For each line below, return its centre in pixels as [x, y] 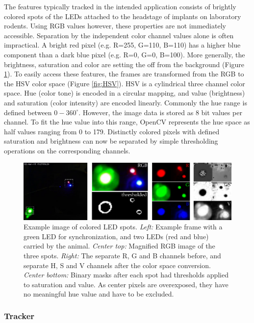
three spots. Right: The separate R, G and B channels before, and [122, 256]
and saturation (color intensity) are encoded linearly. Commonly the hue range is [126, 102]
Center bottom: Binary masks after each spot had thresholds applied [126, 275]
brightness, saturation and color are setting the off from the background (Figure [124, 64]
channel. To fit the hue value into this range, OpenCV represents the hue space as [127, 122]
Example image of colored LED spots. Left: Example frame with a [123, 227]
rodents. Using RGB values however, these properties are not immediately [115, 26]
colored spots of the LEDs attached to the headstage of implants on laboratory [123, 16]
